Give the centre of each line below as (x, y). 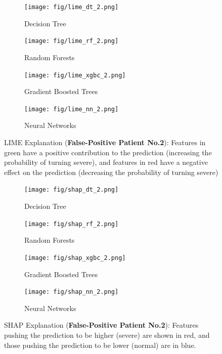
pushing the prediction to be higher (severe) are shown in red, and (107, 335)
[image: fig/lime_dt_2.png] (72, 7)
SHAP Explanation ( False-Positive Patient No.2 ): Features (101, 325)
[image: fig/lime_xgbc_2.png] (75, 75)
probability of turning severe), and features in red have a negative (106, 162)
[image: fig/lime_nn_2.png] (72, 109)
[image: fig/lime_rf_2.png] (72, 41)
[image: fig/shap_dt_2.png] (72, 190)
